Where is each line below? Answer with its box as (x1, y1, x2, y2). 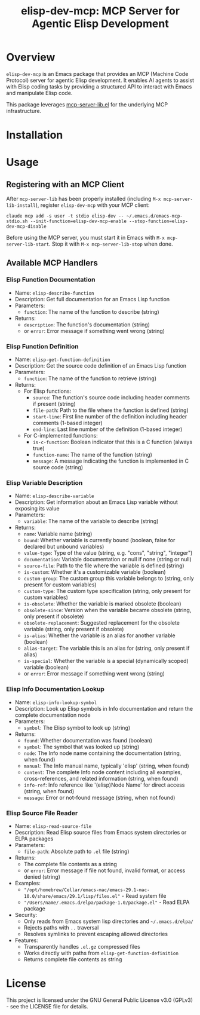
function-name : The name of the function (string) (32, 451, 152, 458)
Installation (6, 129, 63, 142)
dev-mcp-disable (6, 224, 47, 230)
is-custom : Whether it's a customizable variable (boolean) (23, 568, 166, 576)
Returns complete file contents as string (23, 956, 122, 963)
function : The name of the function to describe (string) (23, 308, 159, 315)
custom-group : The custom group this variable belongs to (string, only (23, 575, 194, 582)
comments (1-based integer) (32, 420, 103, 427)
